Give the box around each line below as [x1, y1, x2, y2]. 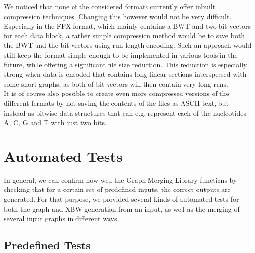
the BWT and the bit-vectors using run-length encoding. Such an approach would [4, 40, 252, 50]
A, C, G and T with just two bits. [4, 117, 107, 127]
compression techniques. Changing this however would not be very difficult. [4, 11, 232, 21]
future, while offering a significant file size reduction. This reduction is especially [4, 59, 247, 69]
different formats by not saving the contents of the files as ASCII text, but [4, 97, 229, 108]
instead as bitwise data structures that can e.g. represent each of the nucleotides [4, 107, 247, 118]
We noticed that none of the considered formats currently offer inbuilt [4, 1, 216, 11]
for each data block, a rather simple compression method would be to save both [4, 30, 245, 40]
